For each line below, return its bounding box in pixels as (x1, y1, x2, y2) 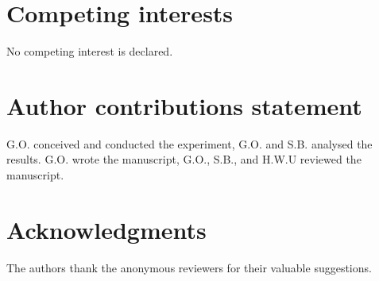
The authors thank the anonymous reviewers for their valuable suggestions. (6, 259, 372, 275)
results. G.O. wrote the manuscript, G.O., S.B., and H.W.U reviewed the (6, 151, 362, 167)
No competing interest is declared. (6, 43, 173, 60)
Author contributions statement (6, 89, 362, 121)
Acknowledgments (6, 213, 207, 245)
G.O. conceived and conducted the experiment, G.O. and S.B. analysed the (6, 135, 373, 152)
